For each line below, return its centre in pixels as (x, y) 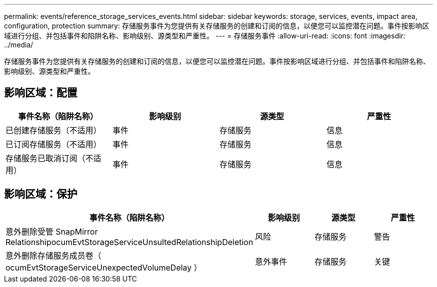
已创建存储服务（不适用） (54, 130)
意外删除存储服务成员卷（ (54, 255)
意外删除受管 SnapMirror (52, 231)
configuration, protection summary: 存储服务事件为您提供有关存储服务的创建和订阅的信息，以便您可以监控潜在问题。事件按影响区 (217, 26)
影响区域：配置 (41, 93)
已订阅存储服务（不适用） (54, 144)
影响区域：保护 (41, 194)
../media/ (19, 45)
